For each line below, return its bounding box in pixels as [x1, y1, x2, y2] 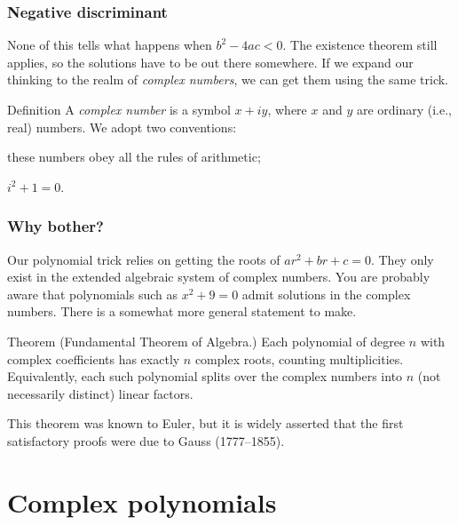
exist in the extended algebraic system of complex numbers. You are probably [7, 267, 430, 286]
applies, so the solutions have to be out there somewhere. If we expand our [7, 52, 414, 71]
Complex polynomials [7, 483, 277, 520]
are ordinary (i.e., [356, 100, 453, 118]
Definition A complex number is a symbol [7, 100, 231, 118]
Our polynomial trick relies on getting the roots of [7, 250, 280, 268]
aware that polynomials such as [7, 284, 178, 303]
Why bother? [7, 215, 104, 237]
